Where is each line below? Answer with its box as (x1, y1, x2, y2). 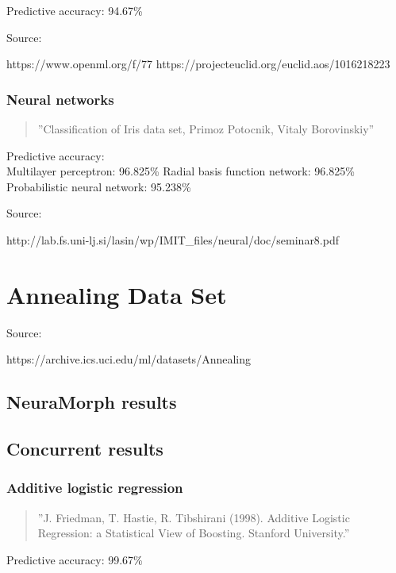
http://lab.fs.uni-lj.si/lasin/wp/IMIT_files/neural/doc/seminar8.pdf (6, 231, 340, 248)
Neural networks (6, 89, 114, 109)
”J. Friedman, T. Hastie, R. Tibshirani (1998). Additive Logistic (37, 509, 350, 525)
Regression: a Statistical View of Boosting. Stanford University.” (37, 525, 350, 541)
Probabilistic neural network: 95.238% (6, 178, 191, 194)
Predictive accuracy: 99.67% (6, 551, 143, 567)
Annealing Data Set (6, 278, 227, 310)
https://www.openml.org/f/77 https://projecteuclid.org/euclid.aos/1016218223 (6, 56, 390, 72)
